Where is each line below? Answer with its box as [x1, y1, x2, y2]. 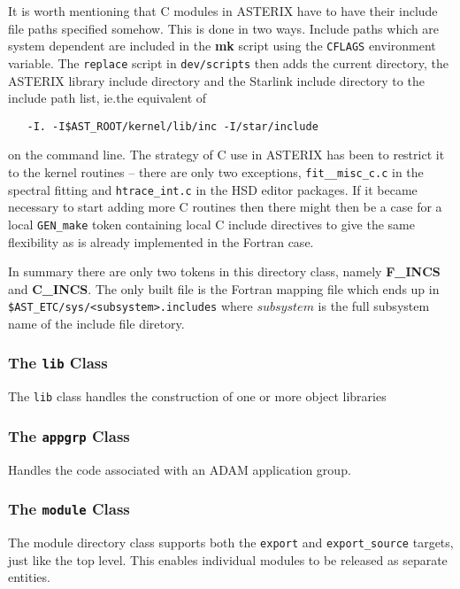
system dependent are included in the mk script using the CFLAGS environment [8, 36, 436, 55]
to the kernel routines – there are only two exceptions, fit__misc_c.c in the [8, 162, 424, 181]
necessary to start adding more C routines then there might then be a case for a [8, 198, 442, 216]
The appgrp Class [8, 424, 130, 446]
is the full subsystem [318, 297, 430, 315]
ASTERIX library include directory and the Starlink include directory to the [8, 71, 425, 89]
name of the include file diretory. [8, 314, 185, 332]
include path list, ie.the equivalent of [8, 89, 207, 107]
